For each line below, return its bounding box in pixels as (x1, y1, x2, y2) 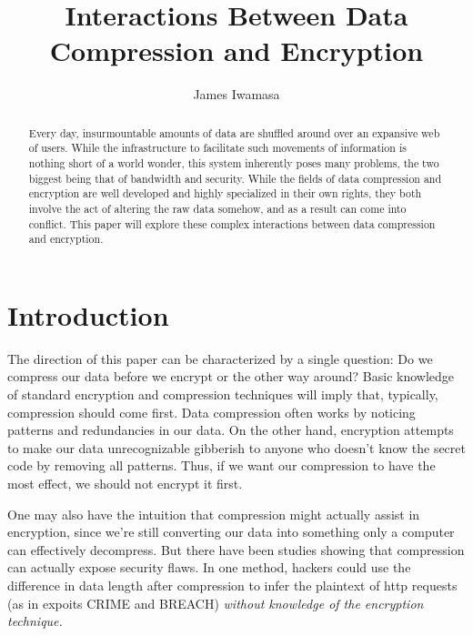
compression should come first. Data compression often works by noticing (7, 402, 416, 421)
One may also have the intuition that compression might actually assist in (7, 504, 420, 523)
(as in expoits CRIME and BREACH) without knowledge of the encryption (7, 593, 424, 612)
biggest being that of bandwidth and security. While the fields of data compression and (28, 170, 442, 186)
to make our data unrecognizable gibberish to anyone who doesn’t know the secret (7, 438, 466, 457)
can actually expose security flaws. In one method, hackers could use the (7, 558, 411, 577)
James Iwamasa (193, 85, 280, 104)
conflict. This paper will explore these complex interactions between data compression (28, 216, 436, 231)
